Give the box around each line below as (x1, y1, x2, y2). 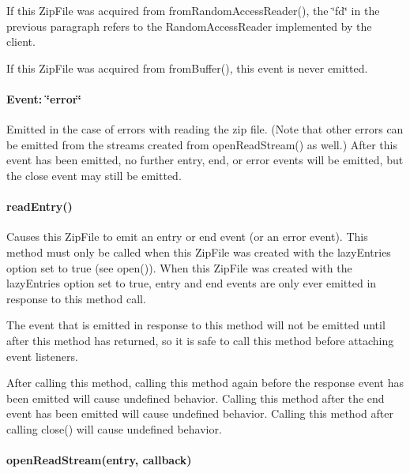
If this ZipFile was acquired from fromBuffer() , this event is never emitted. (6, 59, 368, 76)
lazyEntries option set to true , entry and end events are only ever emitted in (6, 275, 377, 291)
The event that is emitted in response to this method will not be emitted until (6, 317, 386, 333)
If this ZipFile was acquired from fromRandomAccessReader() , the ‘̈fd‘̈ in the (6, 2, 380, 18)
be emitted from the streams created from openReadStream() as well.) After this (6, 136, 397, 152)
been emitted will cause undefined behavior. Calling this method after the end (6, 389, 385, 406)
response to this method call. (6, 290, 146, 306)
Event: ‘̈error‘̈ (6, 90, 81, 107)
